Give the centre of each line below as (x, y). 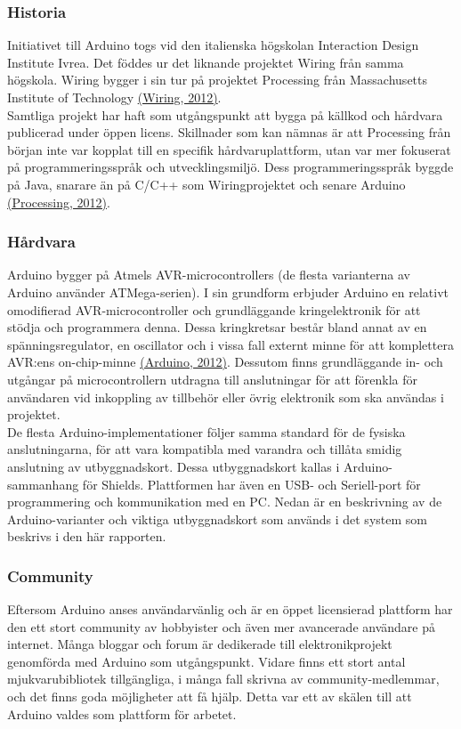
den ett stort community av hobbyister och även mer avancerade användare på (221, 626)
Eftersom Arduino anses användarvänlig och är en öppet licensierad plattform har (230, 609)
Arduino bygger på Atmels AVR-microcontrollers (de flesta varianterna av (209, 275)
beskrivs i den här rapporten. (87, 536)
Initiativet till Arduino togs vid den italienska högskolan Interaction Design (213, 45)
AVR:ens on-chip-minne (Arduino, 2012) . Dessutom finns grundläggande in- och (225, 362)
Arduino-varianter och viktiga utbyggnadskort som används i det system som (217, 518)
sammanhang (43, 484)
